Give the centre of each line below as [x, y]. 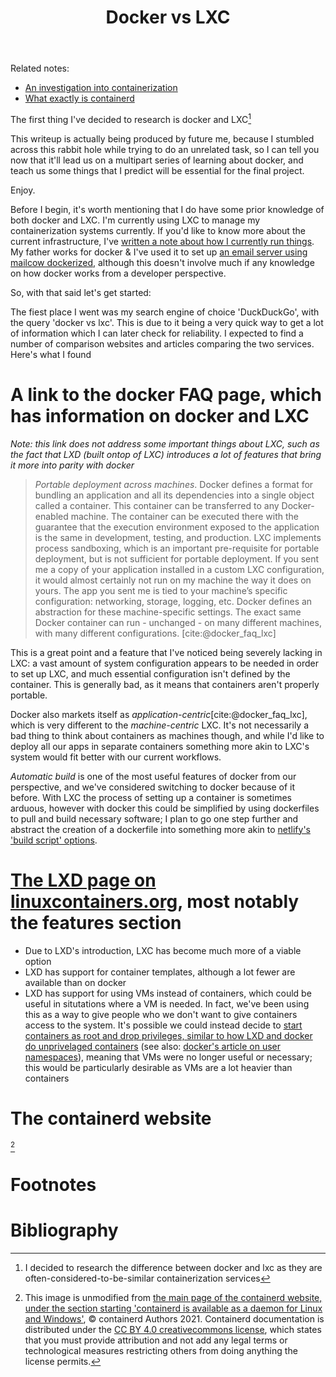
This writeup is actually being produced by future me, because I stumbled [162, 138]
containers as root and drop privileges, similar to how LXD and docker [168, 1035]
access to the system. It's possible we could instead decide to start [163, 1025]
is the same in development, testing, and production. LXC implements [178, 537]
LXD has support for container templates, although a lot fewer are [160, 972]
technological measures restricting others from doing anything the [161, 1350]
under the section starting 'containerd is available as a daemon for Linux [173, 1308]
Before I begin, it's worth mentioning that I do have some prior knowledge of [167, 209]
